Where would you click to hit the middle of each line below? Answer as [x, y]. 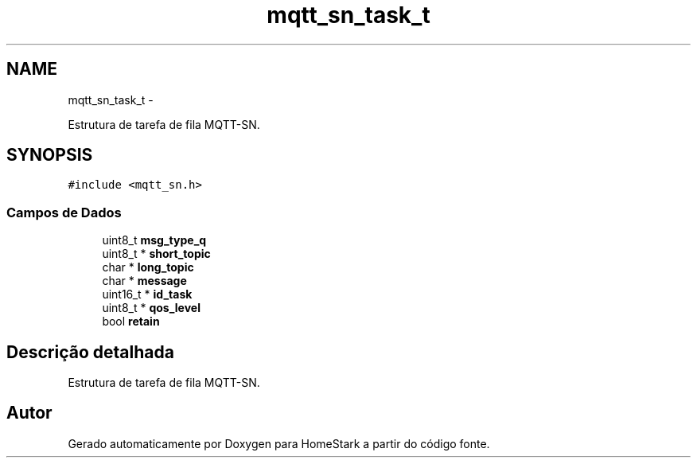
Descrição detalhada [90, 352]
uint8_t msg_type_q [154, 240]
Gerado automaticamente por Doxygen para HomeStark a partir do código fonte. [279, 443]
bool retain [131, 322]
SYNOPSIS [50, 155]
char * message [144, 281]
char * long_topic [148, 267]
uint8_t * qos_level [151, 308]
